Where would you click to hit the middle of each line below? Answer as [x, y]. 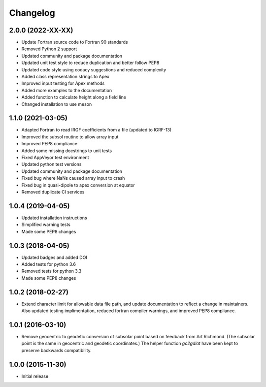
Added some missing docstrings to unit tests [67, 151]
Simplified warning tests [46, 225]
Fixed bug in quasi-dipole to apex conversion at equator [78, 185]
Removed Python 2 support [49, 49]
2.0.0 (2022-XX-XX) [41, 30]
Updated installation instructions [54, 218]
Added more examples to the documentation [67, 90]
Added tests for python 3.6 [49, 264]
